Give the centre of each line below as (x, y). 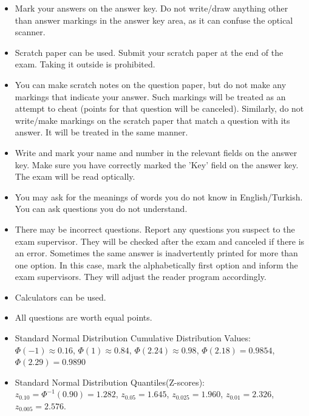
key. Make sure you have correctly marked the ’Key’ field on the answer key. (157, 164)
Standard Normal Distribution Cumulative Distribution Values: (133, 338)
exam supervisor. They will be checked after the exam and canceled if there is (160, 241)
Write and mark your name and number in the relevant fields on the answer (156, 152)
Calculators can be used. (60, 297)
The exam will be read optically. (75, 176)
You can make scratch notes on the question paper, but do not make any (151, 84)
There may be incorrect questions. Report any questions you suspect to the (155, 229)
